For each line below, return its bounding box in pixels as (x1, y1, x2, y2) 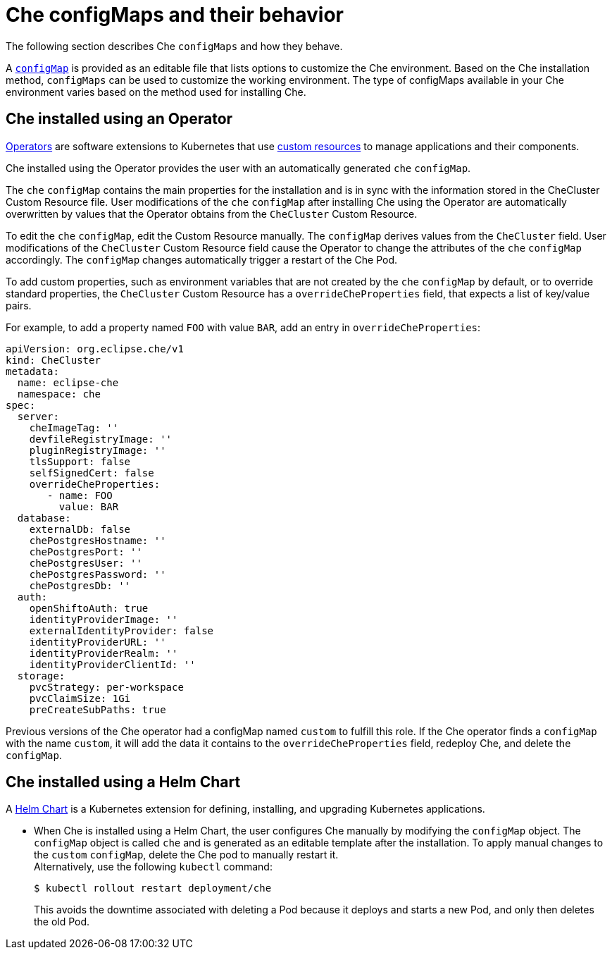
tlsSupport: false (29, 455, 131, 467)
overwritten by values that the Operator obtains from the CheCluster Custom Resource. (6, 207, 418, 220)
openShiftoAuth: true (29, 602, 149, 614)
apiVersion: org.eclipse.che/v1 (6, 343, 184, 355)
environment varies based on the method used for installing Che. (6, 85, 306, 98)
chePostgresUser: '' (29, 557, 142, 569)
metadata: (6, 365, 59, 377)
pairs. (6, 299, 32, 312)
